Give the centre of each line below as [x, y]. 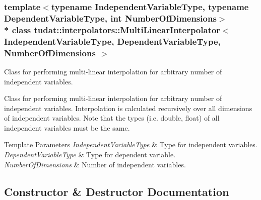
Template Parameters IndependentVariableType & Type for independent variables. [131, 144]
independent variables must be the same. [67, 127]
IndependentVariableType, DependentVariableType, [112, 41]
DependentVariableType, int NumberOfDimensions [110, 18]
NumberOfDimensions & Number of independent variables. [95, 164]
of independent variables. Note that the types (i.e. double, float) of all [112, 118]
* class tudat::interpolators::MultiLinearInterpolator [112, 29]
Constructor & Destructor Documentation [117, 191]
